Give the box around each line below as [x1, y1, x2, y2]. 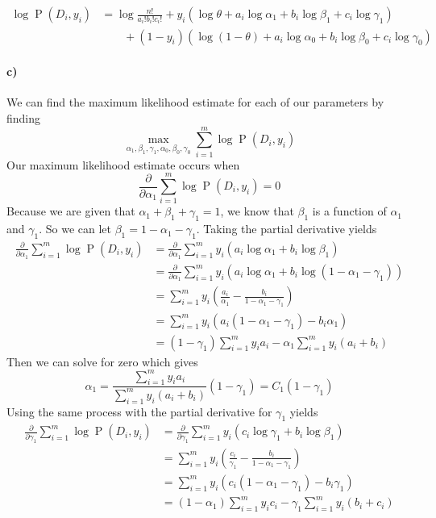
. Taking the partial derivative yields [196, 220, 377, 237]
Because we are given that [6, 203, 135, 219]
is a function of [312, 203, 387, 219]
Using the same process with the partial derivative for [6, 403, 272, 420]
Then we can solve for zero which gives [6, 353, 198, 370]
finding [6, 109, 41, 126]
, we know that [220, 203, 294, 219]
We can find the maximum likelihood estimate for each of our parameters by [6, 94, 384, 111]
